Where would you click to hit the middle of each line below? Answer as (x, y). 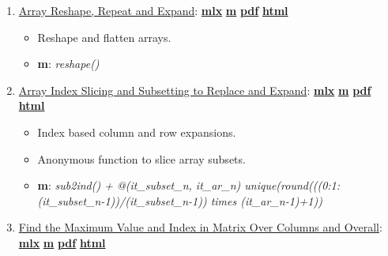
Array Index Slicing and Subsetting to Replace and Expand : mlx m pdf (195, 90)
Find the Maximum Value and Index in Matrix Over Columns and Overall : (200, 227)
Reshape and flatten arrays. (104, 37)
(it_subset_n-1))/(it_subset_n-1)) (122, 200)
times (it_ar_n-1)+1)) (266, 200)
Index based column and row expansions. (137, 132)
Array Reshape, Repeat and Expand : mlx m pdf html (153, 10)
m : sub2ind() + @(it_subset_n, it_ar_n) (139, 185)
